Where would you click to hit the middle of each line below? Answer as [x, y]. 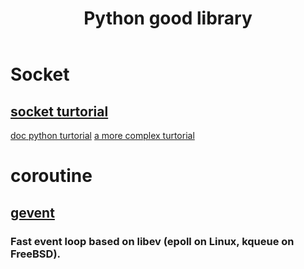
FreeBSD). [36, 254]
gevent [32, 212]
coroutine [51, 176]
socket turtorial [59, 111]
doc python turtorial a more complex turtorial [102, 135]
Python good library [168, 18]
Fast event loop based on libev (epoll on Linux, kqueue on [152, 241]
